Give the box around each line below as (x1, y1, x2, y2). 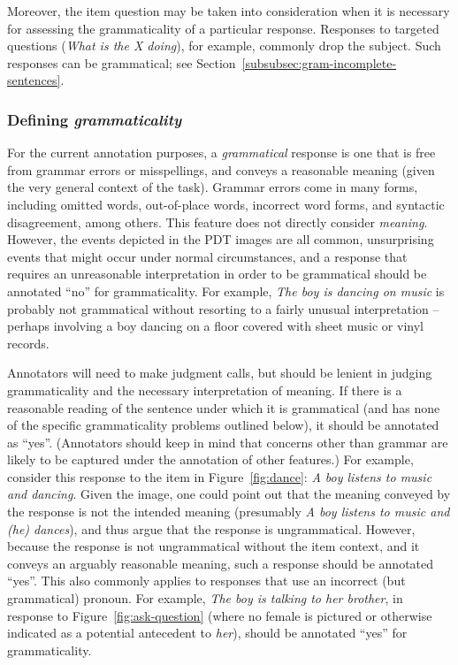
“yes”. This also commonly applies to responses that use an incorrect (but (7, 571, 406, 590)
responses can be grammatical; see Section (7, 53, 236, 72)
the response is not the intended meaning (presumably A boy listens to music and (7, 502, 450, 521)
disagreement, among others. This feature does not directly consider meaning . (7, 212, 428, 231)
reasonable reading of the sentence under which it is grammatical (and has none (7, 398, 440, 417)
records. (7, 333, 50, 352)
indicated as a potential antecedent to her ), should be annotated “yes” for (7, 623, 408, 642)
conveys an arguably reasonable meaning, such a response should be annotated (7, 554, 434, 572)
